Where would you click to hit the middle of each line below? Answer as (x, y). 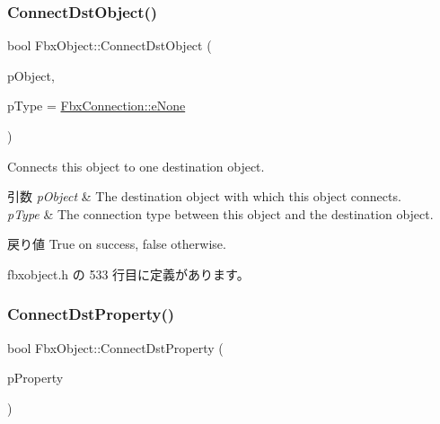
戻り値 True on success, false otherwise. (117, 244)
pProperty (35, 378)
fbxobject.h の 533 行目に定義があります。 (128, 274)
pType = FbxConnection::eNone (97, 106)
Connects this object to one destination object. (136, 166)
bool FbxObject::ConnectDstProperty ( (115, 347)
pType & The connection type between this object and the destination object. (220, 213)
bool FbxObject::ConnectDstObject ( (110, 45)
